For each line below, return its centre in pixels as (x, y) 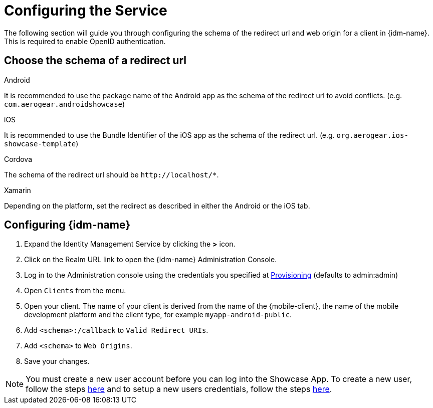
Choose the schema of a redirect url (95, 61)
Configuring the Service (86, 11)
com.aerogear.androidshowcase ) (65, 104)
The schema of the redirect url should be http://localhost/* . (112, 174)
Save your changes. (57, 361)
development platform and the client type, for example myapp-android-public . (158, 315)
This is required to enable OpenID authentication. (85, 41)
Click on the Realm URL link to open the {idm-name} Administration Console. (151, 260)
